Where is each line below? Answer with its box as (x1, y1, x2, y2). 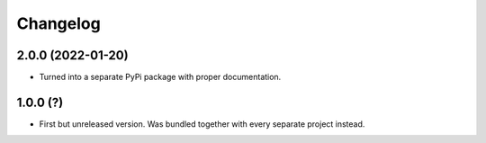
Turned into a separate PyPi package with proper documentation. (39, 72, 282, 83)
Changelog (16, 13, 101, 33)
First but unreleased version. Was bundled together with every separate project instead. (39, 118, 365, 130)
